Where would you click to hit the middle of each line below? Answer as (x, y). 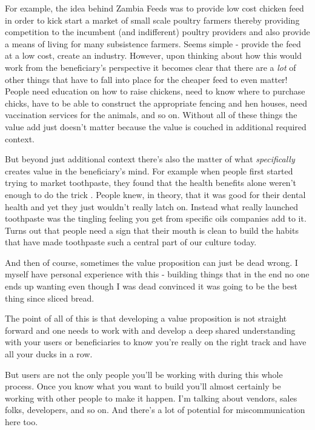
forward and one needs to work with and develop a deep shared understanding (150, 330)
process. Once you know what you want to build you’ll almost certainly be (143, 386)
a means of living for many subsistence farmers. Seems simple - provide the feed (153, 43)
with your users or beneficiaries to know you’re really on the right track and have (156, 342)
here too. (22, 422)
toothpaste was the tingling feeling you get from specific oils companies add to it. (156, 218)
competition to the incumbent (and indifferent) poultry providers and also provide (157, 32)
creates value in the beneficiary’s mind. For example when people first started (149, 170)
